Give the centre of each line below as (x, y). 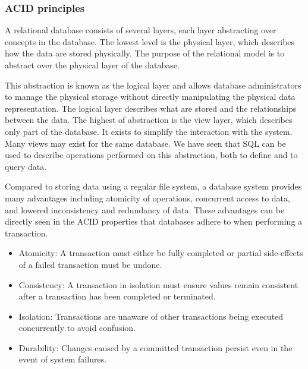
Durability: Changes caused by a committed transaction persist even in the (155, 347)
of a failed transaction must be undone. (90, 264)
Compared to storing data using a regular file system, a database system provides (153, 186)
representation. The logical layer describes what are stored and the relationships (151, 108)
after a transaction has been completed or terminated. (117, 296)
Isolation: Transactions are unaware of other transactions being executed (151, 316)
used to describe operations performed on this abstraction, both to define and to (151, 155)
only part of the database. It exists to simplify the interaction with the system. (149, 131)
